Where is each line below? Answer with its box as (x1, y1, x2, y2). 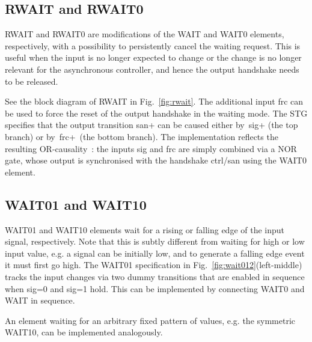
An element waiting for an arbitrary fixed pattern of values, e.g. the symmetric (5, 314, 295, 326)
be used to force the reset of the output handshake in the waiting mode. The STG (5, 106, 308, 119)
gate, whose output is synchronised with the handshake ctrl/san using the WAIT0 (5, 154, 307, 166)
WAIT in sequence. (5, 294, 75, 307)
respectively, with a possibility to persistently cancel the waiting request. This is (5, 39, 301, 52)
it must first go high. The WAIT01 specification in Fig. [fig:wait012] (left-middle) (5, 258, 302, 271)
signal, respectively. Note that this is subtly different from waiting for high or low (5, 235, 305, 248)
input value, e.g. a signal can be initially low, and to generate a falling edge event (5, 246, 305, 259)
